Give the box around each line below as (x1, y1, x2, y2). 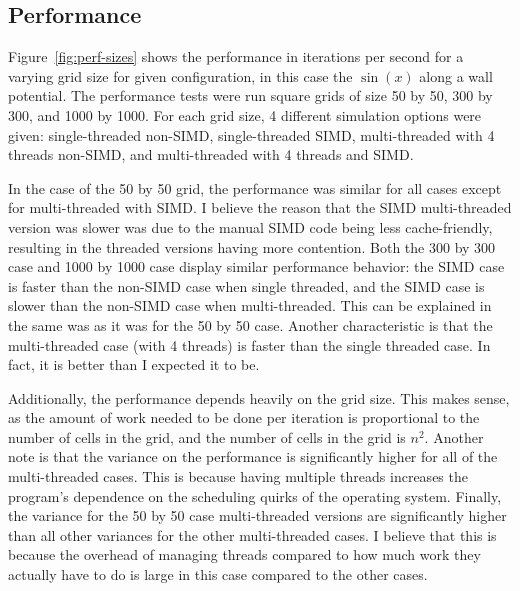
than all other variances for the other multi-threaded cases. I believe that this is (8, 524, 497, 545)
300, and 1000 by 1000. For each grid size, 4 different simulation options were (8, 104, 482, 125)
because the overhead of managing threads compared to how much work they (8, 544, 481, 565)
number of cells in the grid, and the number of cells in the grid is (8, 426, 406, 447)
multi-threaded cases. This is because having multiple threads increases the (8, 466, 468, 487)
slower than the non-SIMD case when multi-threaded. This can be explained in (8, 295, 492, 316)
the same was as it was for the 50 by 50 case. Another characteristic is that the (8, 314, 493, 335)
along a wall (419, 65, 493, 86)
